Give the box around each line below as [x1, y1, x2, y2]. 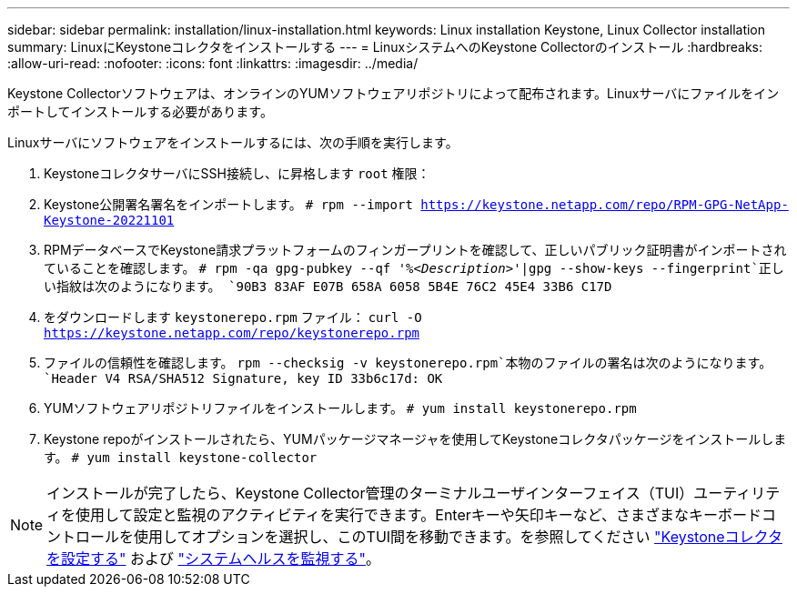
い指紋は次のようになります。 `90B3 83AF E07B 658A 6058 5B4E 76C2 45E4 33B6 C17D [44, 279, 612, 294]
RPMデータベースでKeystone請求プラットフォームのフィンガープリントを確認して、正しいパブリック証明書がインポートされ [44, 242, 787, 257]
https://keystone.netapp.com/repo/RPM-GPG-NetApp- [420, 197, 789, 212]
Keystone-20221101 [44, 213, 175, 227]
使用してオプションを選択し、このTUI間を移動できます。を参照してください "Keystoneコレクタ [134, 528, 782, 546]
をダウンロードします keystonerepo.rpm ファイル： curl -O [44, 309, 422, 325]
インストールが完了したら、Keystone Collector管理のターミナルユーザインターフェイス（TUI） [46, 484, 694, 502]
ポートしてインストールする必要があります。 [7, 104, 273, 119]
